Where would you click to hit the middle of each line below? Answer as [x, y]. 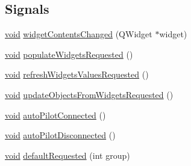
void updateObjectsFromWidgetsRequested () [89, 94]
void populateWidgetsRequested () [69, 54]
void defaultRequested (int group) [67, 155]
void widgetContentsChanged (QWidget [79, 34]
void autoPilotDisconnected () [60, 135]
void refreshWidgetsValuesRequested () [77, 74]
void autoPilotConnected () [55, 115]
